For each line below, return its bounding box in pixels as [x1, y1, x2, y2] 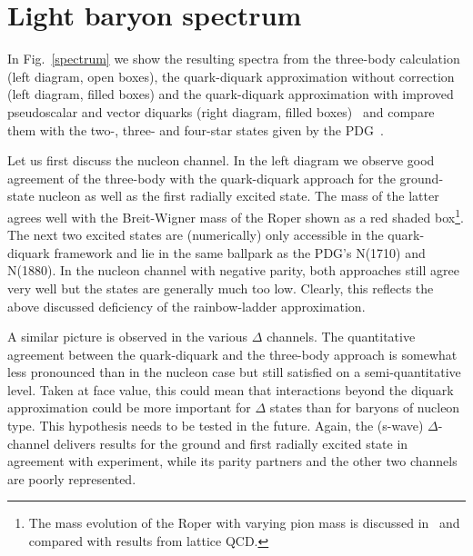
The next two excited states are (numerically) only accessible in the [7, 225, 384, 244]
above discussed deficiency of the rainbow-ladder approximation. [7, 296, 366, 315]
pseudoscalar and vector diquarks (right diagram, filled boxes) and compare [7, 102, 435, 121]
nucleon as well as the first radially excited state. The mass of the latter [38, 186, 439, 205]
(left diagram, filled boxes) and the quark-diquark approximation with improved [7, 84, 454, 104]
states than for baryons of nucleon [269, 398, 460, 417]
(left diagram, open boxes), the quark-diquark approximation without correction [7, 66, 455, 85]
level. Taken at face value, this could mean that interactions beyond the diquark [7, 380, 454, 399]
